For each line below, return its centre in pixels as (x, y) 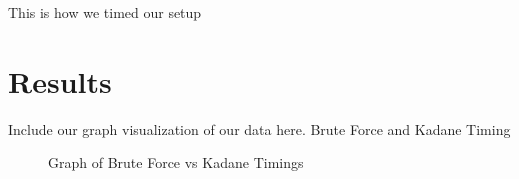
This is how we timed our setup (105, 12)
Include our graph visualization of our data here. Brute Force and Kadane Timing (259, 128)
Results (60, 80)
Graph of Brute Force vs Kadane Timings (176, 162)
